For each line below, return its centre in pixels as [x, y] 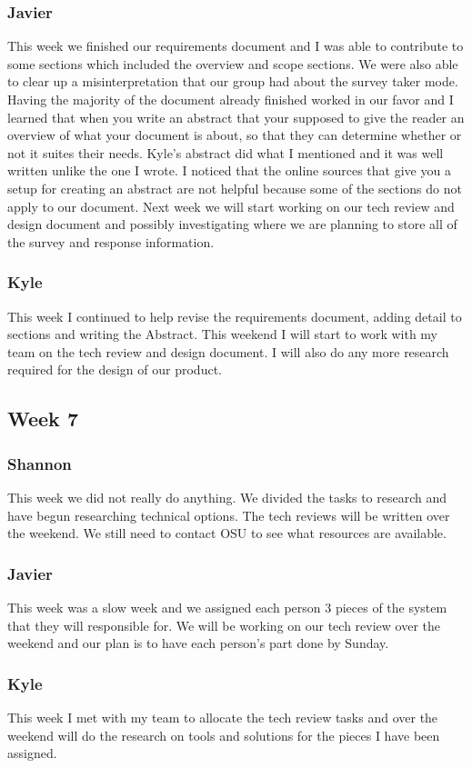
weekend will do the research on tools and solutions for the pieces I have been [224, 735]
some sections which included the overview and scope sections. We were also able [233, 63]
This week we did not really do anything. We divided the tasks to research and [227, 497]
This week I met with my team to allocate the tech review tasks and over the [223, 717]
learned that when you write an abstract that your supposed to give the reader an [236, 117]
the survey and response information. [111, 241]
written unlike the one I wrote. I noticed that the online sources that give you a [229, 170]
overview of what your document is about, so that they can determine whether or [235, 135]
